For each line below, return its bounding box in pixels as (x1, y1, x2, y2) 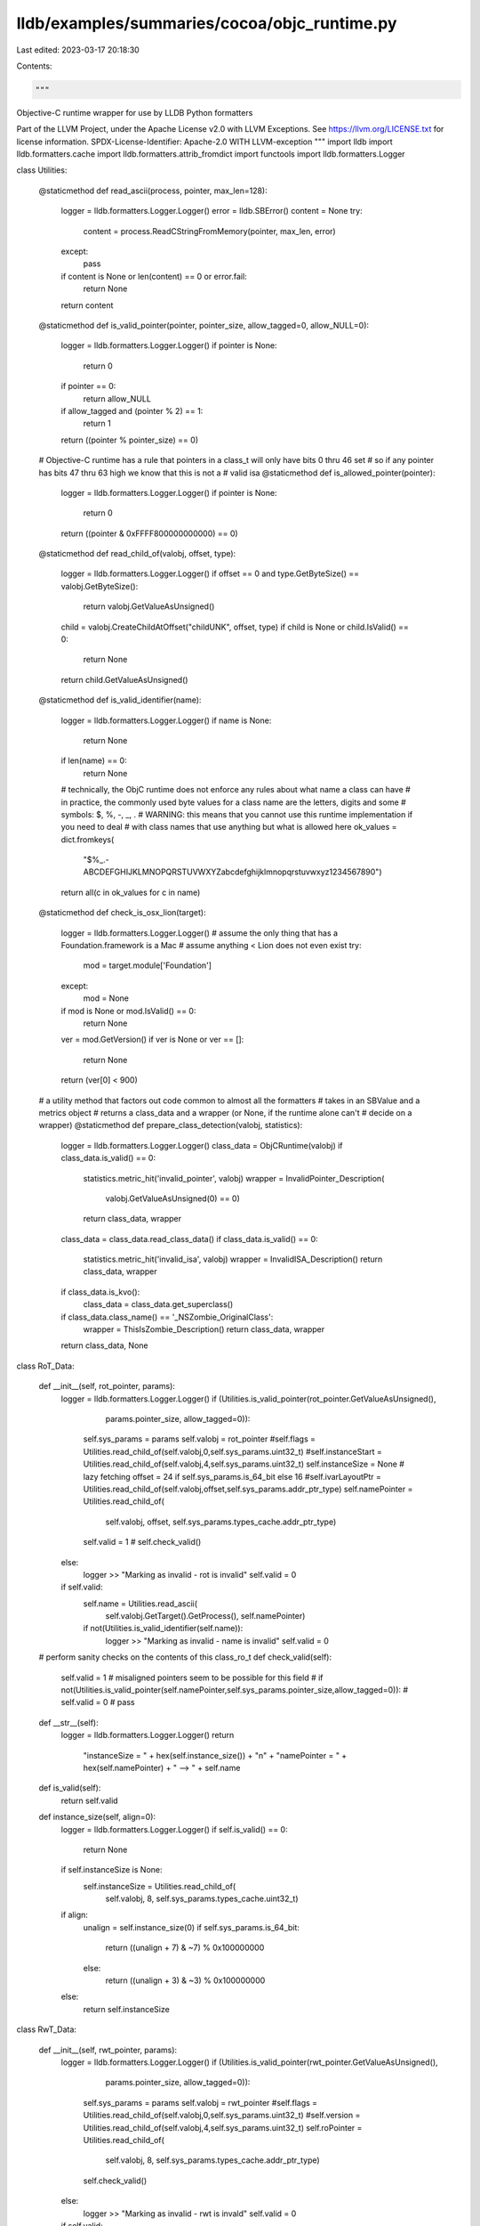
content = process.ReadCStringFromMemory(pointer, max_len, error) (83, 225, 337, 236)
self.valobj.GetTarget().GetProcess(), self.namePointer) (105, 1611, 306, 1621)
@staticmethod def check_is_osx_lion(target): (38, 907, 206, 918)
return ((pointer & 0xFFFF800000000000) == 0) (60, 528, 239, 539)
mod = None (83, 993, 129, 1003)
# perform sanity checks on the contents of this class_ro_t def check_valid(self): (38, 1652, 332, 1662)
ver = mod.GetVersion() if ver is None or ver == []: (60, 1034, 244, 1045)
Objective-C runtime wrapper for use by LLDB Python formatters (16, 107, 253, 118)
